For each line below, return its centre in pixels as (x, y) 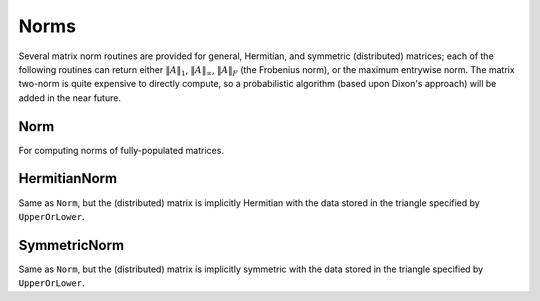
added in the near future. (70, 97)
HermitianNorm (68, 178)
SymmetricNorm (71, 245)
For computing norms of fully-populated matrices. (121, 150)
